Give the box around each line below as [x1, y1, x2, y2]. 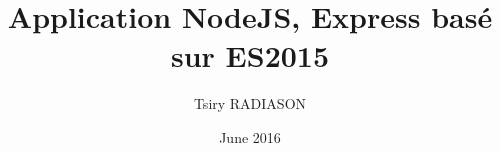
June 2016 [219, 126, 281, 147]
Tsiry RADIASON [193, 93, 307, 114]
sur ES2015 [170, 35, 330, 76]
